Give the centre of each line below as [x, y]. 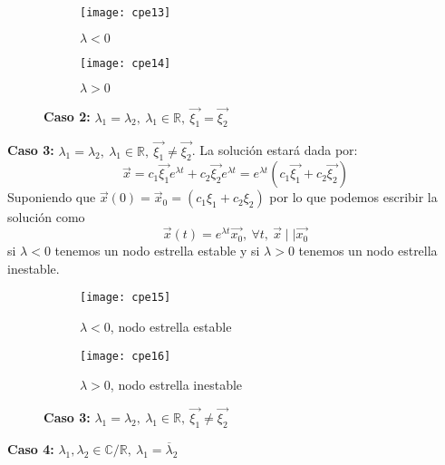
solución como [46, 217]
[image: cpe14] [126, 63]
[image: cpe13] [126, 13]
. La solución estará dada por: [275, 150]
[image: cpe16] [126, 356]
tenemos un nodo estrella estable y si [157, 251]
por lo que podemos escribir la [353, 197]
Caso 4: [31, 448]
